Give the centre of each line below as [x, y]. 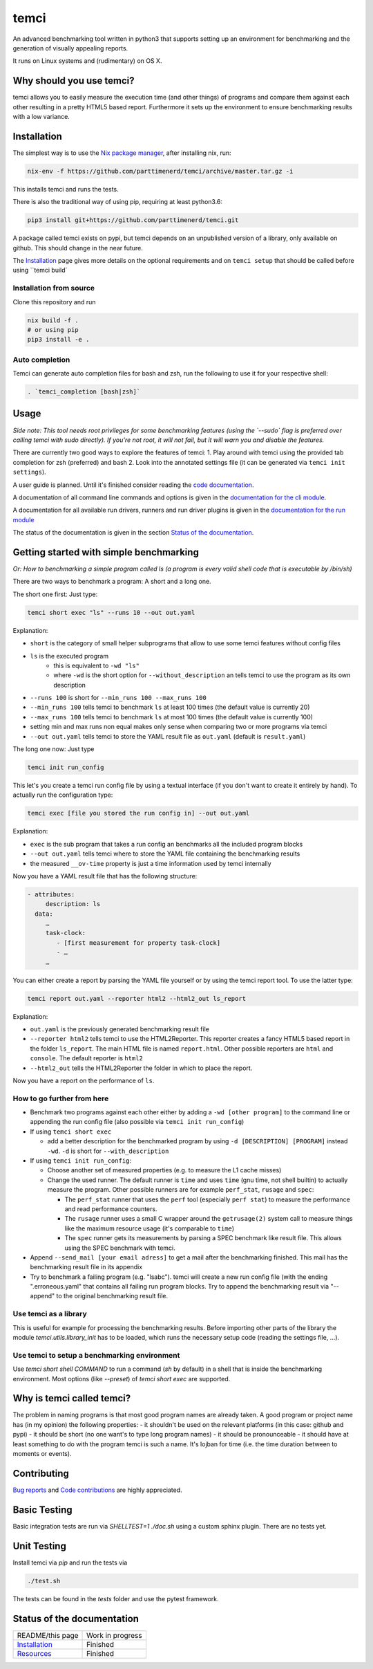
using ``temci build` [40, 270]
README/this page [48, 1635]
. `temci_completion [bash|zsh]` [84, 392]
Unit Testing [40, 1546]
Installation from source [54, 288]
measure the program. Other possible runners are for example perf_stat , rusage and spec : [181, 1190]
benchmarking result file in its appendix [86, 1267]
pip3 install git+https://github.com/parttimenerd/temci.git [133, 220]
